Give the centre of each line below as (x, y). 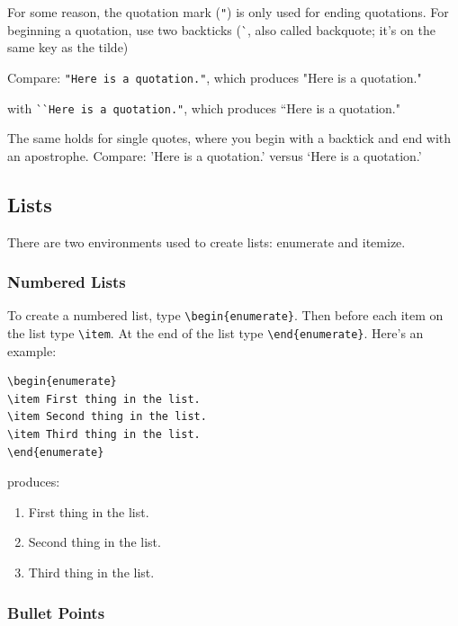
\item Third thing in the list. (104, 435)
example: (32, 350)
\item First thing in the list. (104, 399)
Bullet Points (56, 612)
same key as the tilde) (68, 47)
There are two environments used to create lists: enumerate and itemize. (207, 241)
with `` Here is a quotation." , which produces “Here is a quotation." (204, 107)
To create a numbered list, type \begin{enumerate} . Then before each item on (225, 315)
